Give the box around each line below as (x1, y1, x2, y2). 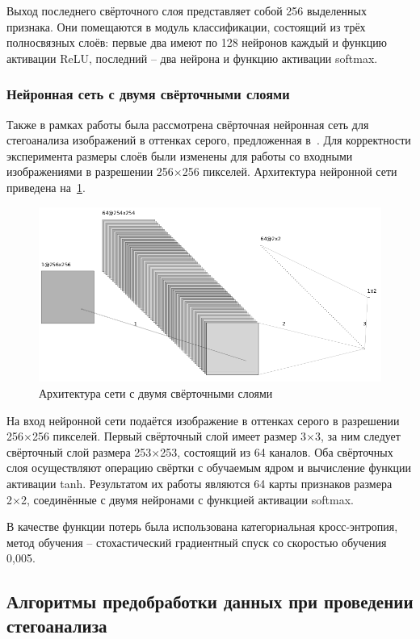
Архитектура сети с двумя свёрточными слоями (39, 385, 273, 401)
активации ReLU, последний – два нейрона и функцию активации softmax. (6, 49, 378, 66)
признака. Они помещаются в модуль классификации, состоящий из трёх (6, 18, 366, 35)
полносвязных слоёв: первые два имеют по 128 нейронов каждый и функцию (6, 34, 388, 51)
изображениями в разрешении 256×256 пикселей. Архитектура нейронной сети (6, 163, 397, 180)
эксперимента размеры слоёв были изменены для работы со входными (6, 147, 353, 164)
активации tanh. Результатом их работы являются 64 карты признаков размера (6, 474, 393, 491)
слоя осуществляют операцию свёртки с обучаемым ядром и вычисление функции (6, 459, 411, 476)
